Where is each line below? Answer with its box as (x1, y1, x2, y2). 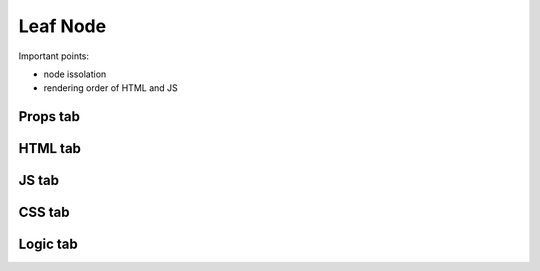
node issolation (43, 68, 107, 80)
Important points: (18, 50, 90, 62)
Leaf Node (18, 15, 107, 37)
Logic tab (18, 236, 79, 253)
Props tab (18, 108, 80, 125)
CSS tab (18, 204, 70, 221)
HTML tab (18, 140, 82, 157)
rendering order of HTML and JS (43, 82, 179, 94)
